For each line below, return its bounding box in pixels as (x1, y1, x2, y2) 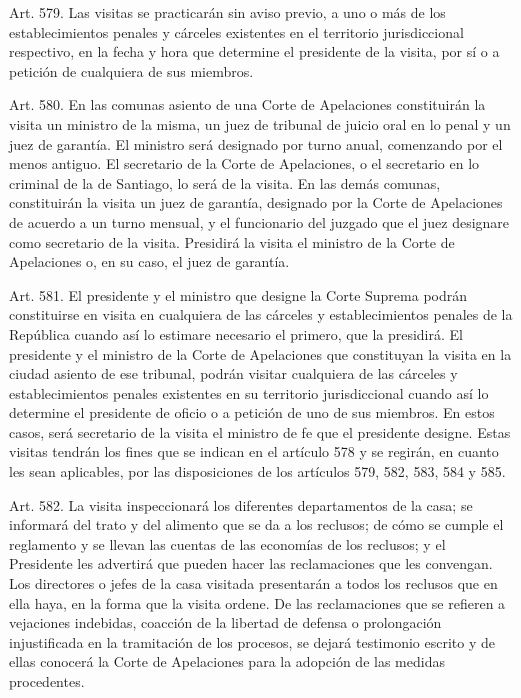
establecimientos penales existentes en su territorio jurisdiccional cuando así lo (9, 382, 489, 403)
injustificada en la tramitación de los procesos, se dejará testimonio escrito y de (9, 631, 495, 652)
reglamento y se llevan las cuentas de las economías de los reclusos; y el (9, 533, 446, 554)
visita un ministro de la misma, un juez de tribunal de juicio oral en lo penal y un (9, 113, 511, 134)
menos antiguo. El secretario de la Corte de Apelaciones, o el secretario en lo (9, 153, 480, 174)
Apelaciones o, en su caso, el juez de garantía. (9, 251, 290, 272)
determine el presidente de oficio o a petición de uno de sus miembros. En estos (9, 402, 495, 423)
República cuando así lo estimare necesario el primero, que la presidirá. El (9, 323, 463, 344)
